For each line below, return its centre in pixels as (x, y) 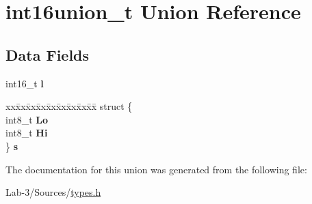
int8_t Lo (27, 119)
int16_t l (25, 83)
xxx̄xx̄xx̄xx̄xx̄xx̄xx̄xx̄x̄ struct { (69, 106)
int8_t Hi (27, 133)
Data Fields (48, 54)
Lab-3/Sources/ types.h (53, 192)
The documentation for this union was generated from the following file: (156, 169)
